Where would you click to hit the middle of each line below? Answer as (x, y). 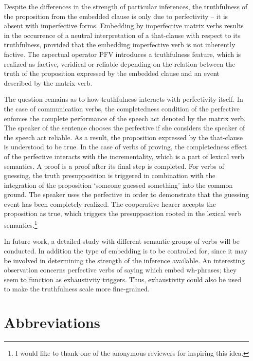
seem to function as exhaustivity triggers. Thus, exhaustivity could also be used (123, 279)
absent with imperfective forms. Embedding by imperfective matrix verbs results (124, 26)
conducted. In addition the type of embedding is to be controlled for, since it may (126, 250)
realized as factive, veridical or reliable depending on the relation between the (120, 63)
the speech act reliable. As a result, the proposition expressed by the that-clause (124, 137)
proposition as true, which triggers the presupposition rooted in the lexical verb (123, 213)
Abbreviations (52, 322)
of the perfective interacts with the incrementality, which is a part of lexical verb (124, 156)
